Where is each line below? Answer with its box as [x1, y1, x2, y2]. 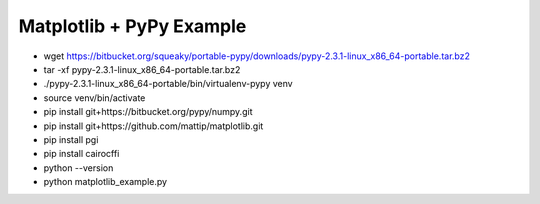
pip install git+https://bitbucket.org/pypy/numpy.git [43, 106, 253, 118]
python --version [43, 161, 114, 174]
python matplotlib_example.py [43, 176, 168, 188]
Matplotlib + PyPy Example [18, 15, 247, 37]
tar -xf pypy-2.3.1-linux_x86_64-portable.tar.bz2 [43, 63, 241, 75]
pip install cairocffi [43, 148, 120, 160]
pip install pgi [43, 133, 99, 145]
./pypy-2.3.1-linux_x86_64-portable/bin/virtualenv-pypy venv [43, 78, 294, 90]
